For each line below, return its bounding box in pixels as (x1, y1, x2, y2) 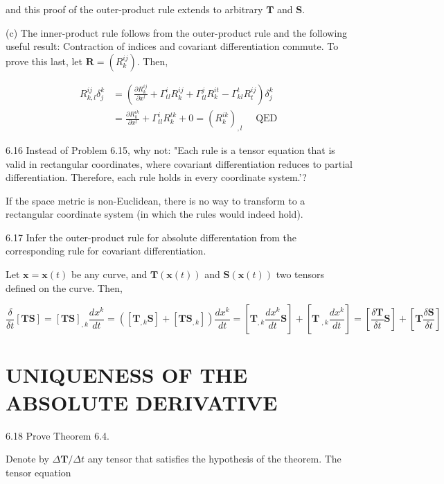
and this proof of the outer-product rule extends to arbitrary (6, 2, 263, 16)
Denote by (6, 451, 49, 466)
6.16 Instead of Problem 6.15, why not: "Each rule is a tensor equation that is (6, 142, 335, 157)
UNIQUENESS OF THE (6, 361, 248, 389)
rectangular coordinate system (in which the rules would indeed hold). (6, 207, 303, 221)
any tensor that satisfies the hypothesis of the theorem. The (87, 451, 341, 466)
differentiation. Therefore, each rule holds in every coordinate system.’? (6, 170, 307, 184)
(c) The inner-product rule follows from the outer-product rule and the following (6, 25, 348, 40)
